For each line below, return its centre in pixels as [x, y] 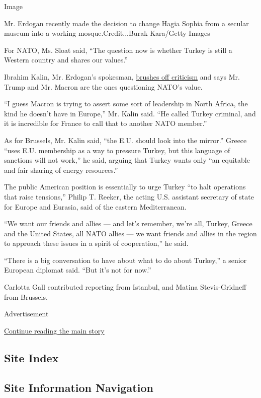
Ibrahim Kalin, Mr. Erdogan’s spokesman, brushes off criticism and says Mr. [122, 76]
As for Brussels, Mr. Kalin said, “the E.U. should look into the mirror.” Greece [125, 140]
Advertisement [26, 314]
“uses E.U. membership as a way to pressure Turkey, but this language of [117, 150]
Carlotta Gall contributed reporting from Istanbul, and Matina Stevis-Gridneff [125, 287]
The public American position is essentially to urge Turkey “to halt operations [125, 187]
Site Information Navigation [79, 387]
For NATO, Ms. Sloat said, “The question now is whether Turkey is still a [118, 50]
